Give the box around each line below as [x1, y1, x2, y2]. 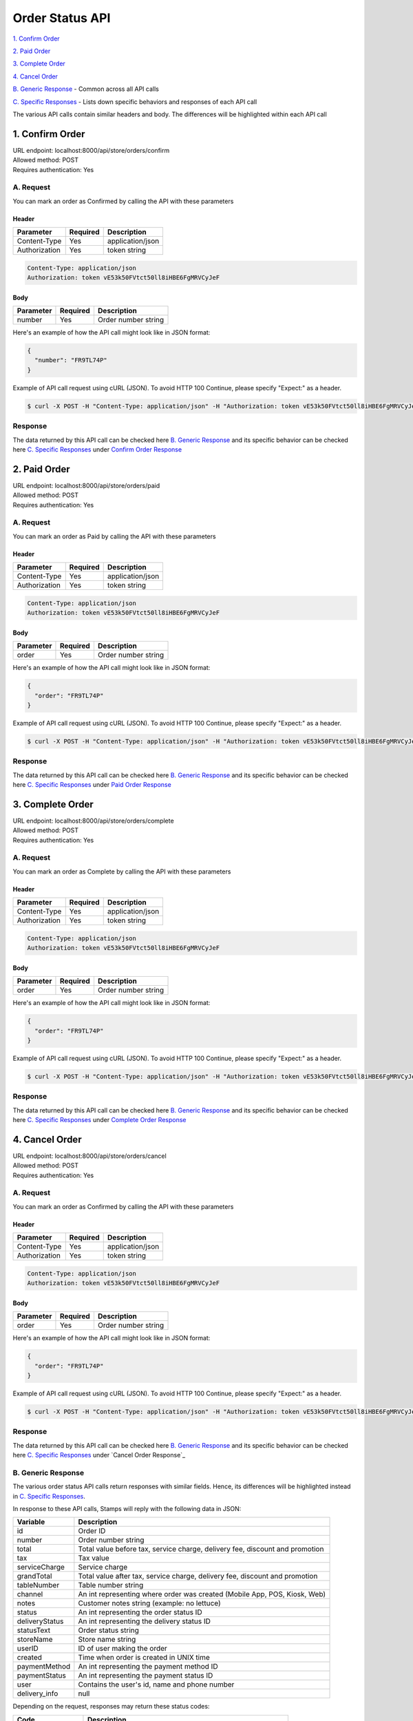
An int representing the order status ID [78, 1607, 202, 1617]
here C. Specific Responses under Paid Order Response [12, 780, 171, 788]
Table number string [78, 1581, 144, 1590]
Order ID [78, 1526, 106, 1536]
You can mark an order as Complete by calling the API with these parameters [12, 867, 231, 876]
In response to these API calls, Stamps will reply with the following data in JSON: [12, 1505, 242, 1512]
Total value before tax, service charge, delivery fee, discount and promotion [78, 1544, 324, 1554]
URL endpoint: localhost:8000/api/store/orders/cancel [12, 1152, 167, 1160]
